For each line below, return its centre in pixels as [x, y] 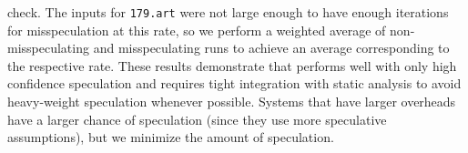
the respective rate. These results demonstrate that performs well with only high [232, 65]
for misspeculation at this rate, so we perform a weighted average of [197, 30]
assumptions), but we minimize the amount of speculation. [171, 137]
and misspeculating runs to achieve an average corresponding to [271, 48]
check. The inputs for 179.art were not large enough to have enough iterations [228, 12]
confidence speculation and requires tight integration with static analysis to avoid [234, 83]
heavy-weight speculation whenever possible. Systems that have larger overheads [232, 102]
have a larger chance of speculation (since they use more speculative [197, 119]
